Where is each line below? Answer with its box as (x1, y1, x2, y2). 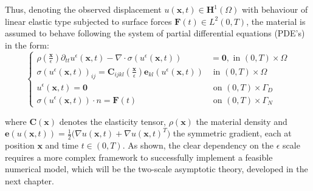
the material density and (196, 115, 287, 127)
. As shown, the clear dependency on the (122, 139, 273, 152)
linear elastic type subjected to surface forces (5, 15, 172, 27)
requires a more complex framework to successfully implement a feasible (5, 150, 273, 163)
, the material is (246, 15, 306, 27)
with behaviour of (241, 3, 308, 15)
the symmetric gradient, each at (173, 127, 292, 139)
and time (45, 139, 78, 152)
